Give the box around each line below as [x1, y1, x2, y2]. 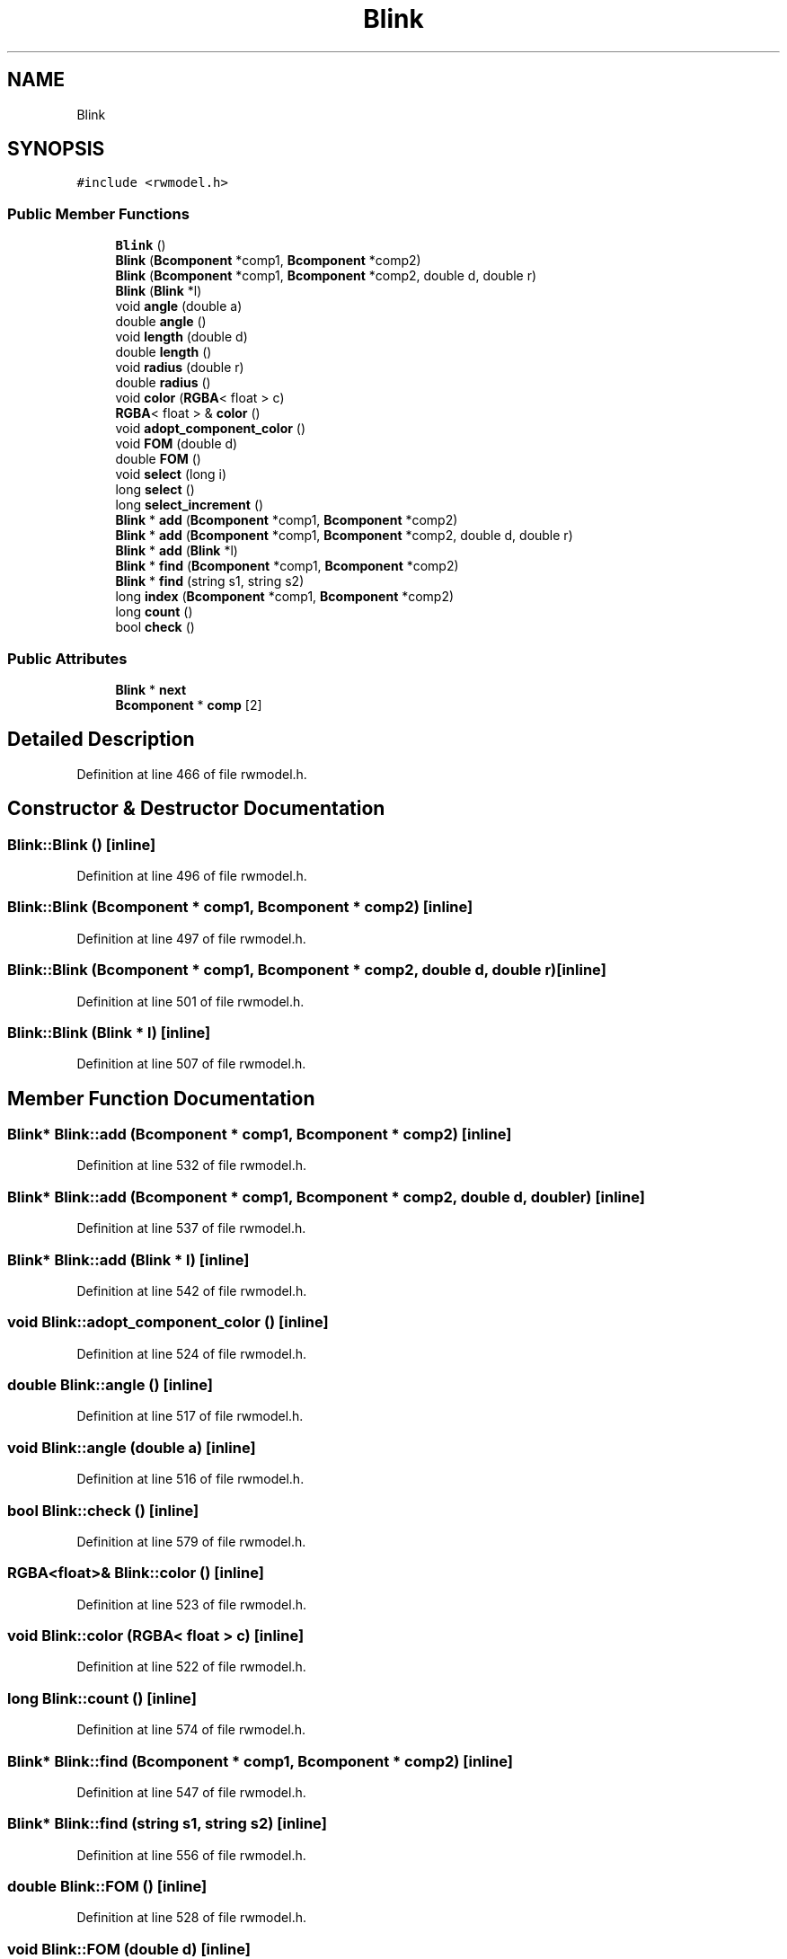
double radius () [115, 375, 211, 391]
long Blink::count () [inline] [7, 1689, 197, 1707]
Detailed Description [7, 728, 195, 751]
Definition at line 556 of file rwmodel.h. [76, 1847, 306, 1863]
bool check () [115, 619, 195, 635]
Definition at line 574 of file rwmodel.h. [76, 1722, 305, 1738]
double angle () [115, 314, 207, 330]
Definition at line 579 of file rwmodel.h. [76, 1533, 306, 1549]
